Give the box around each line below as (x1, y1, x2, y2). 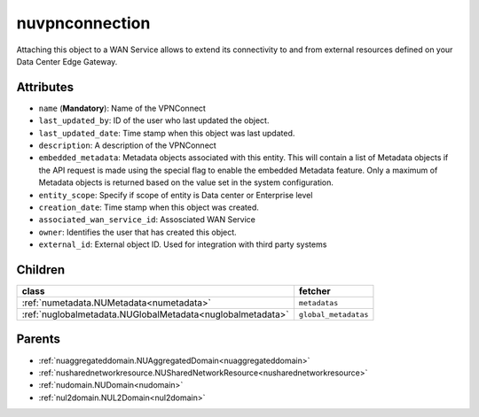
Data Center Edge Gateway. (16, 56, 118, 66)
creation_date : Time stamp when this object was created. (38, 202, 259, 212)
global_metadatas (298, 310, 369, 319)
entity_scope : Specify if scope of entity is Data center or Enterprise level (38, 189, 313, 200)
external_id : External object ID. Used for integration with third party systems (38, 239, 327, 250)
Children (16, 262, 66, 277)
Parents (16, 332, 61, 347)
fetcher (298, 285, 332, 297)
